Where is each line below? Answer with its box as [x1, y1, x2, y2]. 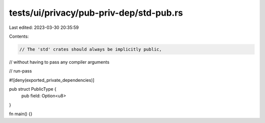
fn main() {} [9, 111, 33, 117]
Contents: [9, 33, 29, 39]
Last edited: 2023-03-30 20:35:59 [9, 25, 79, 30]
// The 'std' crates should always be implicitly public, [19, 47, 162, 52]
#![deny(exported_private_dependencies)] [9, 77, 95, 83]
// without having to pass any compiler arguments [9, 59, 110, 65]
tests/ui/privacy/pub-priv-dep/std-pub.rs [9, 7, 184, 18]
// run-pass [9, 68, 32, 74]
